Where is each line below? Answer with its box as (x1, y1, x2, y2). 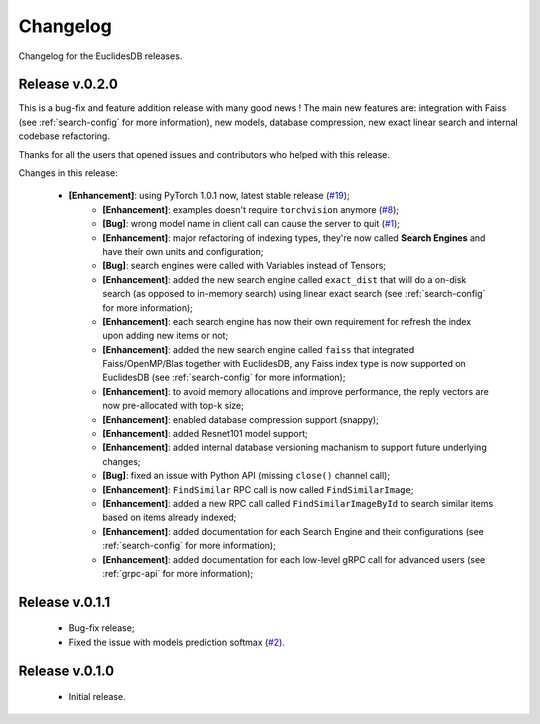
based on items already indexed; (102, 511, 237, 524)
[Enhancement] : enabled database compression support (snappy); (102, 413, 379, 425)
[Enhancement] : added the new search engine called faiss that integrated (102, 343, 415, 355)
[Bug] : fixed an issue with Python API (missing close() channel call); (102, 470, 390, 482)
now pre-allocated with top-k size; (102, 400, 244, 412)
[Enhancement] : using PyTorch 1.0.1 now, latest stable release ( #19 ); (68, 190, 350, 202)
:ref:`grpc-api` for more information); (102, 567, 254, 579)
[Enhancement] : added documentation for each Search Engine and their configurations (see (102, 525, 485, 537)
